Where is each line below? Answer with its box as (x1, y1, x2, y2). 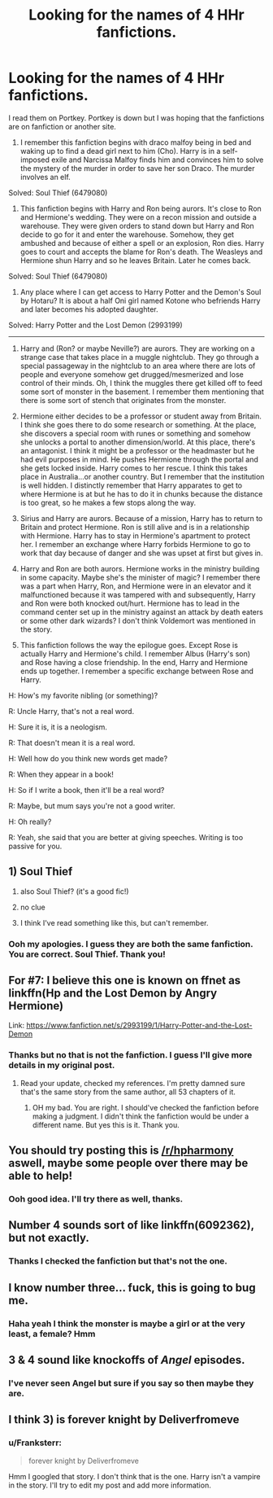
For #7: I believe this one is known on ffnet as (8, 974, 241, 988)
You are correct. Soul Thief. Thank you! (8, 948, 166, 960)
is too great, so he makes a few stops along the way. (19, 497, 197, 507)
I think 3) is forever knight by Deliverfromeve (8, 1413, 240, 1426)
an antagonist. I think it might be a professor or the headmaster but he (19, 445, 255, 455)
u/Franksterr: (8, 1437, 63, 1448)
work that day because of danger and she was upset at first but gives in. (19, 548, 263, 558)
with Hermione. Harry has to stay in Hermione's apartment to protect (19, 531, 250, 541)
